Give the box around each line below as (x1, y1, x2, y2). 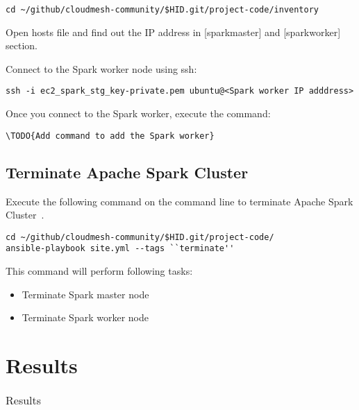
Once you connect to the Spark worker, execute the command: (6, 106, 271, 121)
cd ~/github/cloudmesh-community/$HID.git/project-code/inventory (6, 5, 319, 15)
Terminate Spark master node (22, 287, 149, 301)
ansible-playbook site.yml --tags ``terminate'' (6, 244, 235, 254)
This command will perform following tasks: (6, 264, 193, 278)
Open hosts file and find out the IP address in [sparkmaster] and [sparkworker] (6, 24, 341, 39)
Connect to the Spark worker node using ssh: (6, 61, 197, 76)
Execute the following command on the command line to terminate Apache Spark (6, 194, 353, 208)
